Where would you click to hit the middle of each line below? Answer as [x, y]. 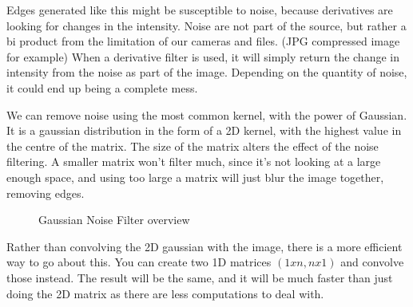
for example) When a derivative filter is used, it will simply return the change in [203, 56]
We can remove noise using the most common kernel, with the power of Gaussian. [207, 114]
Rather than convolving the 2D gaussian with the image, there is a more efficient [205, 246]
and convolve [372, 262]
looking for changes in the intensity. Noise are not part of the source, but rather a [206, 25]
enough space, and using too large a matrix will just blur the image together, [195, 177]
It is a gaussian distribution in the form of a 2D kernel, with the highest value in [204, 130]
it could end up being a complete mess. [102, 87]
